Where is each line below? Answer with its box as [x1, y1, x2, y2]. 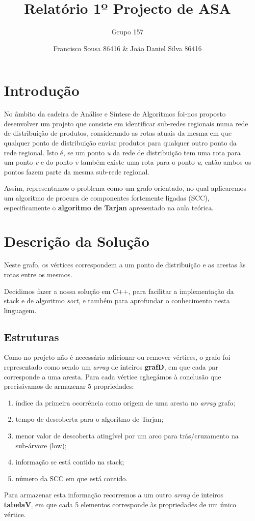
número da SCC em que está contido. [15, 473, 128, 483]
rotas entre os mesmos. [4, 269, 73, 279]
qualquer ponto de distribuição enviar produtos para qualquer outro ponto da [4, 138, 237, 148]
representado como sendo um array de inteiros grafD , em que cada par [4, 362, 218, 372]
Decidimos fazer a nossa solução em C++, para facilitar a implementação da [4, 286, 234, 296]
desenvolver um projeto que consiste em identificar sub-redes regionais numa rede [4, 118, 248, 128]
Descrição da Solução [4, 231, 150, 251]
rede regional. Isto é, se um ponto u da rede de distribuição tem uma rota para [4, 147, 241, 157]
